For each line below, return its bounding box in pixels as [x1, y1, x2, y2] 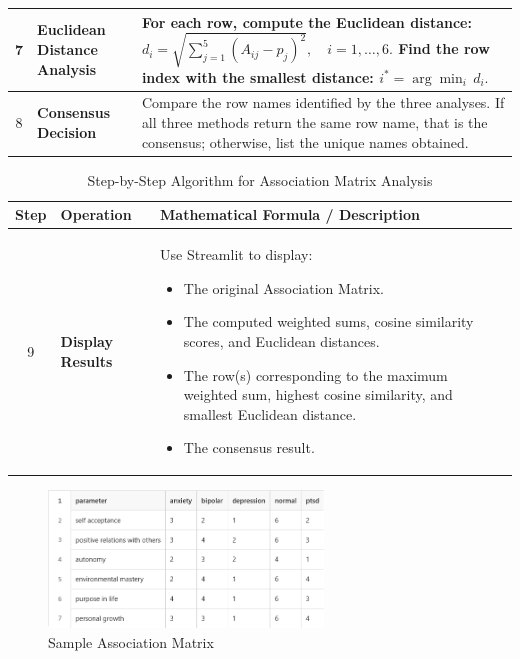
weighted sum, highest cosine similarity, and [183, 384, 453, 405]
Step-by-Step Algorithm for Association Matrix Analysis [87, 169, 433, 190]
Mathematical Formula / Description [160, 204, 420, 225]
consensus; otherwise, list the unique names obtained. [141, 131, 469, 152]
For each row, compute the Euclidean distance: [141, 11, 472, 32]
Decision [37, 121, 97, 142]
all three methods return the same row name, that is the [141, 112, 488, 133]
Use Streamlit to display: [160, 244, 313, 265]
